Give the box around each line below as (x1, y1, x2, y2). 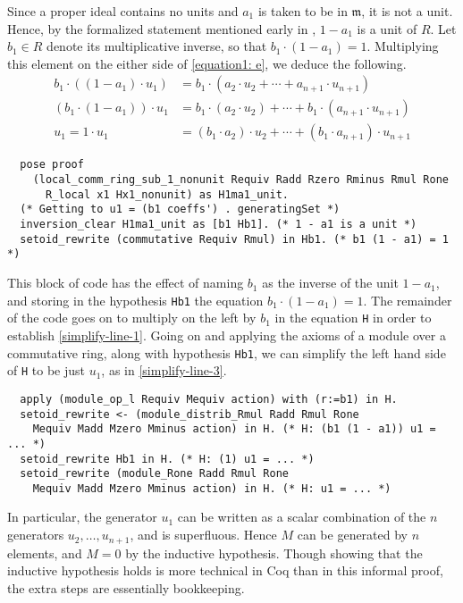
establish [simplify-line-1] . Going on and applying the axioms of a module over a (7, 325, 446, 344)
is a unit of (357, 19, 417, 38)
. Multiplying (366, 37, 439, 55)
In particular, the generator (7, 507, 157, 526)
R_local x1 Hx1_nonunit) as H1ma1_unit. (45, 188, 289, 201)
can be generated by (297, 525, 408, 544)
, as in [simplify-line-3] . (101, 361, 227, 380)
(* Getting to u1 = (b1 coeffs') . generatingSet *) (20, 203, 341, 216)
